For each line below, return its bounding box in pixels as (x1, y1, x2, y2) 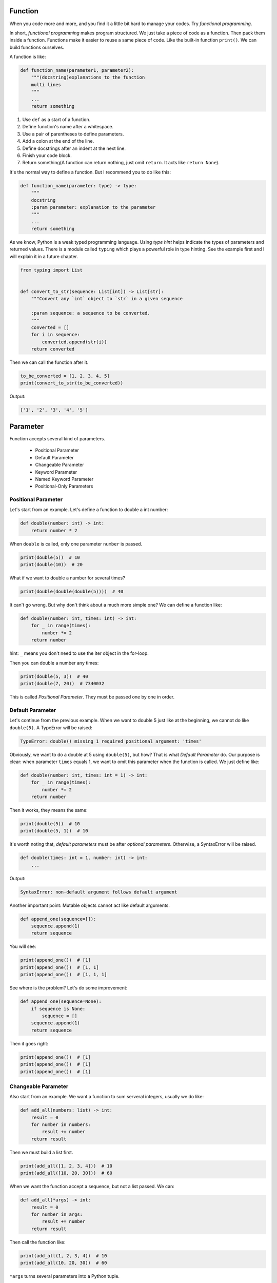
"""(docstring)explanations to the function (31, 74, 145, 81)
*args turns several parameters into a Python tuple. (9, 1273, 120, 1279)
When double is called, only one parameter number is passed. (9, 540, 143, 547)
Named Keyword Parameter (35, 476, 94, 482)
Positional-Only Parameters (35, 483, 93, 490)
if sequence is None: (31, 1006, 86, 1012)
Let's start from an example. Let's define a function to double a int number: (9, 507, 168, 513)
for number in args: (31, 1211, 83, 1217)
